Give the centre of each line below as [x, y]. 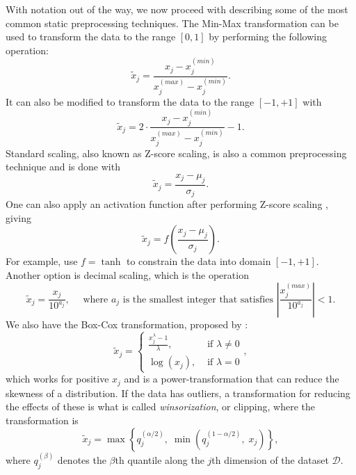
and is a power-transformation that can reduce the [232, 379]
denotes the [82, 460]
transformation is [42, 420]
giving [18, 217]
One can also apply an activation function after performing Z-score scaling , [167, 204]
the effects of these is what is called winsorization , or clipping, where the [160, 406]
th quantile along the [160, 460]
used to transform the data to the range [91, 37]
